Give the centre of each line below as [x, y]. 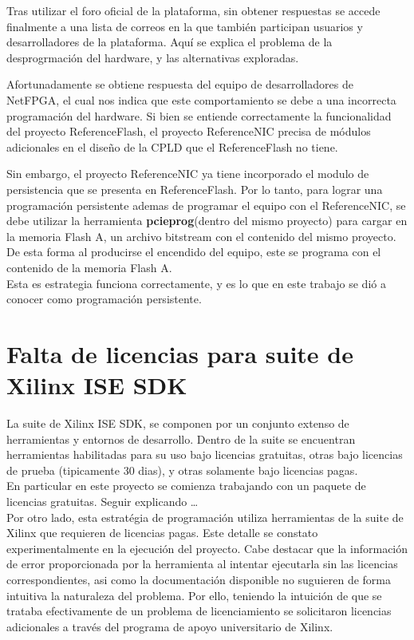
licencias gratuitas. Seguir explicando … [103, 501]
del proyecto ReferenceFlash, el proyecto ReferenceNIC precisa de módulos [189, 131]
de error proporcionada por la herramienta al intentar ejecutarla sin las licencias [202, 564]
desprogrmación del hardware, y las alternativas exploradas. [153, 57]
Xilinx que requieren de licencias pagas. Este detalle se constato [162, 533]
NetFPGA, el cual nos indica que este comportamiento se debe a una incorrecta [201, 99]
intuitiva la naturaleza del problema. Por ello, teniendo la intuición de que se [194, 595]
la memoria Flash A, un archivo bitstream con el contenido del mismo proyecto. [201, 236]
